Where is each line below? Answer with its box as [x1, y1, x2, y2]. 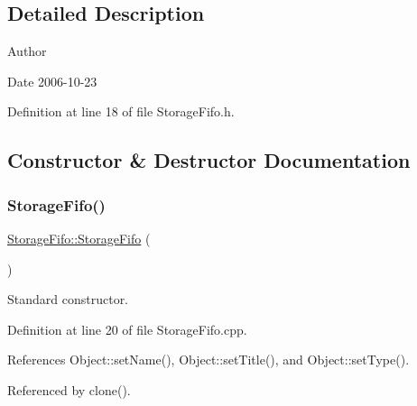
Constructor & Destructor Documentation [7, 146, 411, 174]
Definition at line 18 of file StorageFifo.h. [7, 102, 235, 121]
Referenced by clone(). [7, 380, 131, 399]
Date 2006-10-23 [7, 71, 97, 90]
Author [7, 42, 47, 60]
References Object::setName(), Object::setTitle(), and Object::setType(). [7, 350, 410, 369]
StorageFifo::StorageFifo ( [7, 228, 151, 247]
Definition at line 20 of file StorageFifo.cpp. [7, 319, 247, 338]
